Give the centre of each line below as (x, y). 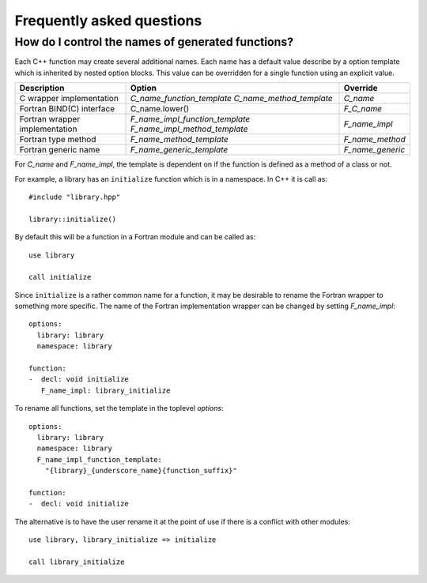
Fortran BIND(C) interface (67, 109)
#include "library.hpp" (75, 197)
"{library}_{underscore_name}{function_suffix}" (141, 471)
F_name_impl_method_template (189, 129)
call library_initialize (77, 562)
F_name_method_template (179, 140)
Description (42, 88)
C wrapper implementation (69, 99)
